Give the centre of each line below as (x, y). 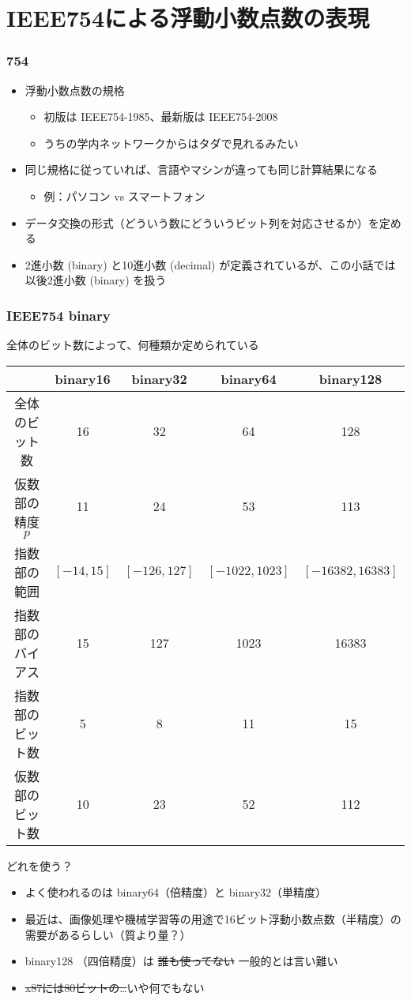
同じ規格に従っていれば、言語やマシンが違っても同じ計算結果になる (201, 169)
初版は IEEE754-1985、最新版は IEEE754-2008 (161, 117)
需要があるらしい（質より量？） (108, 934)
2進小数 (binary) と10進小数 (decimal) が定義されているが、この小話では (210, 264)
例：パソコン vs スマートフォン (124, 195)
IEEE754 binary (58, 315)
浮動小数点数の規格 (75, 90)
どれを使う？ (40, 865)
